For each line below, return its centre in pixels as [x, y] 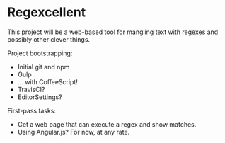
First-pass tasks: [32, 110]
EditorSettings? [40, 97]
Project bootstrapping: [40, 53]
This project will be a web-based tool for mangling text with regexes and [113, 32]
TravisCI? [31, 89]
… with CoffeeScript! [47, 81]
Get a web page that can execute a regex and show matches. [107, 124]
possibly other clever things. [49, 39]
